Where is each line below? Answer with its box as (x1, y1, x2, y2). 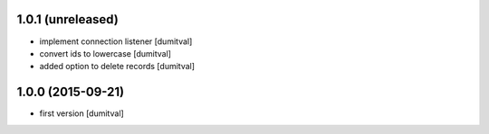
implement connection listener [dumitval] (39, 36, 193, 47)
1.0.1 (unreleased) (16, 12, 120, 27)
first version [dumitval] (39, 108, 124, 119)
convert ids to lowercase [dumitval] (39, 48, 172, 58)
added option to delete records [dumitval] (39, 61, 195, 72)
